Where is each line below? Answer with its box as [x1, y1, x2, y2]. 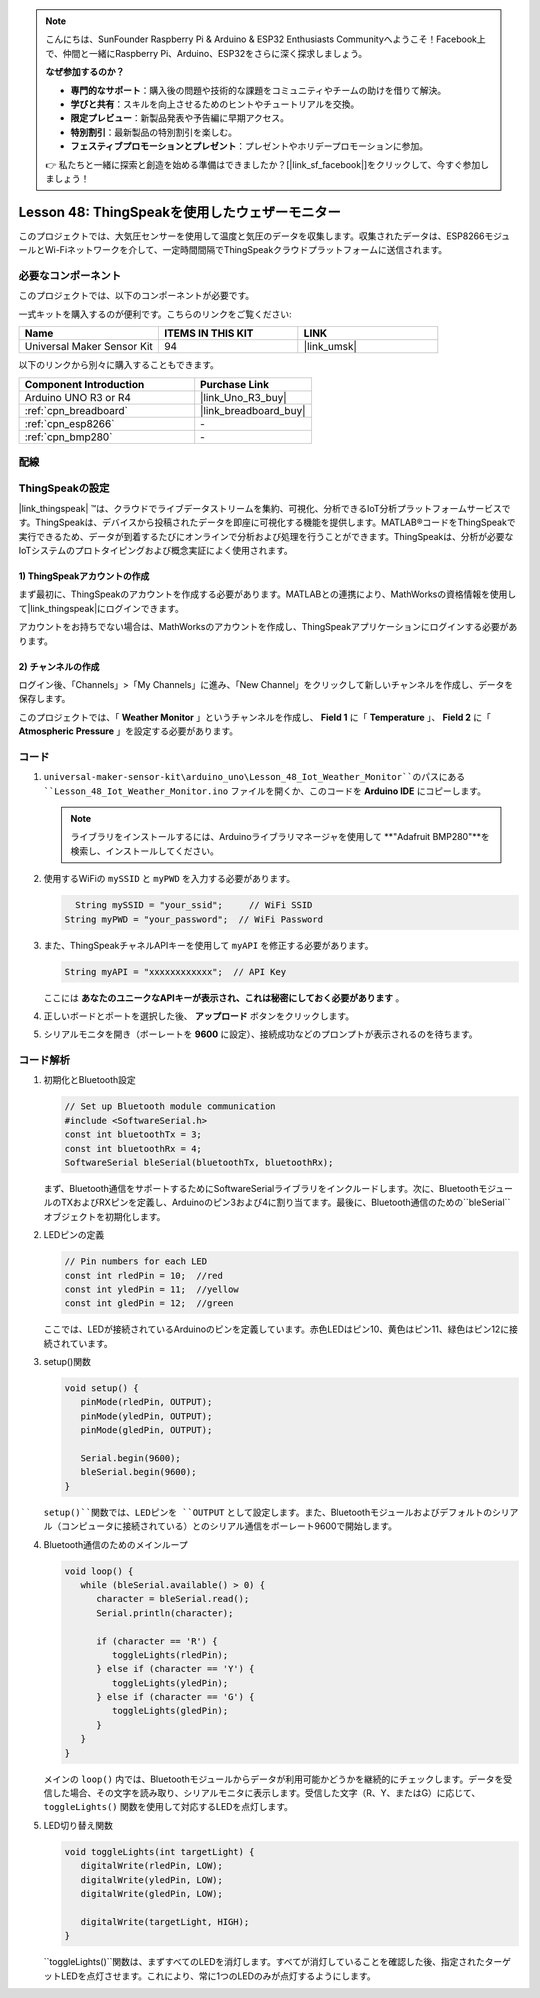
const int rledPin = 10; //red [64, 1270, 224, 1281]
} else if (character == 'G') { [96, 1691, 255, 1703]
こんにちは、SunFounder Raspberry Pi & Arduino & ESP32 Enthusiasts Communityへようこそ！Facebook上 [45, 33, 487, 45]
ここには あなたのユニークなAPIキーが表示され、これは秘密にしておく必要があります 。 [43, 991, 405, 1004]
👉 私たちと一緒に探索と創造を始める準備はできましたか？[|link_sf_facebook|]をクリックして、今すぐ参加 [45, 158, 481, 170]
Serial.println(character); [96, 1607, 234, 1619]
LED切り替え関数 [43, 1819, 114, 1831]
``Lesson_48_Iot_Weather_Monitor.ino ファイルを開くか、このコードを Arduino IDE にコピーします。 [43, 785, 487, 797]
